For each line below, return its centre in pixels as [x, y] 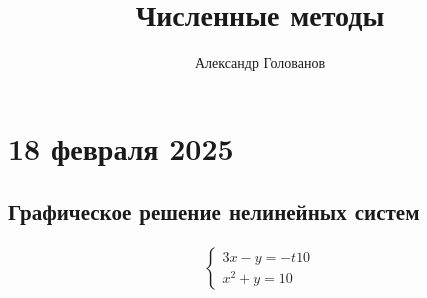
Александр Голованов [260, 62]
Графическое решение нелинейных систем [214, 211]
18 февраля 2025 [121, 147]
